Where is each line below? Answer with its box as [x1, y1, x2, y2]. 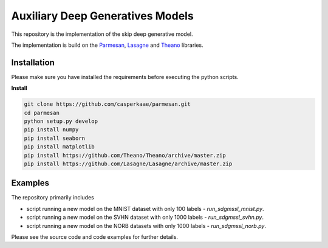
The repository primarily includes [11, 194, 94, 201]
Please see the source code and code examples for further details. [11, 233, 179, 241]
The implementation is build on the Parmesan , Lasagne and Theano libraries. [11, 41, 203, 49]
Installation [11, 57, 55, 67]
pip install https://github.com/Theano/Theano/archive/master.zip [24, 152, 226, 159]
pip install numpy [24, 126, 79, 133]
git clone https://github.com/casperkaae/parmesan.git [24, 101, 191, 108]
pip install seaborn [24, 134, 85, 142]
